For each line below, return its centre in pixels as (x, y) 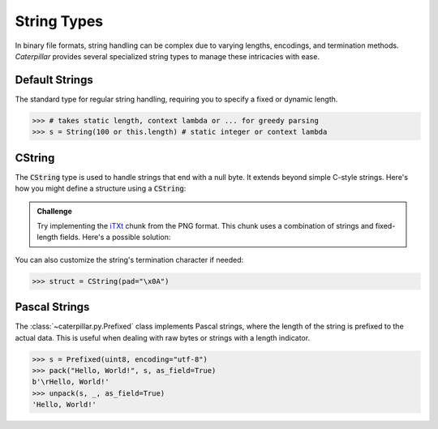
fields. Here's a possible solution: (115, 237)
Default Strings (54, 80)
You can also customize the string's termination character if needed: (129, 260)
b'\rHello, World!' (71, 382)
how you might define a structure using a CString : (101, 189)
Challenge (55, 211)
